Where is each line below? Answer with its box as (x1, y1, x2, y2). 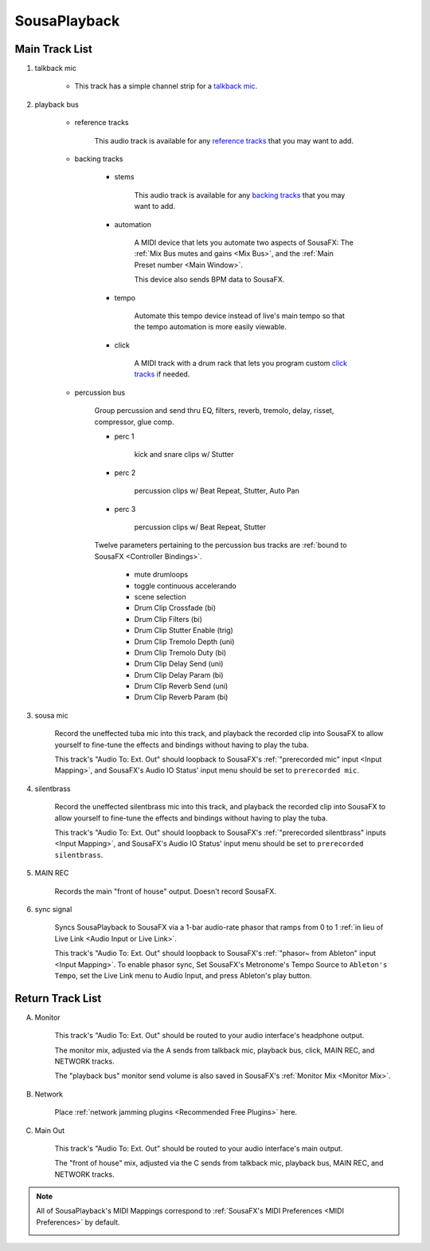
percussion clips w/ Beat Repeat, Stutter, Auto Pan (134, 486, 300, 496)
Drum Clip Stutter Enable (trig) (134, 626, 234, 635)
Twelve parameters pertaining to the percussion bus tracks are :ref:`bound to (94, 541, 347, 550)
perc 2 (114, 467, 136, 478)
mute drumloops (134, 570, 189, 580)
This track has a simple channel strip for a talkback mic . (74, 81, 258, 91)
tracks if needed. (134, 369, 190, 379)
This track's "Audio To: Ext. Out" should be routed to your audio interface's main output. (54, 1143, 343, 1153)
